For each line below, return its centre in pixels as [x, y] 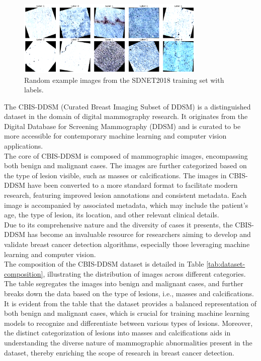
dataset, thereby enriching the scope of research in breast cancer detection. [119, 352]
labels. [34, 90]
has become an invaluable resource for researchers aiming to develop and [139, 234]
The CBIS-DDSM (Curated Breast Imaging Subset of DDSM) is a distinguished [127, 106]
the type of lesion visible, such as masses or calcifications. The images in [115, 175]
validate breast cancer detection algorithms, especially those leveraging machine [127, 244]
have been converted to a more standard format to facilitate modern [133, 185]
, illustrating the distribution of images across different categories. [144, 273]
